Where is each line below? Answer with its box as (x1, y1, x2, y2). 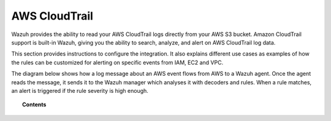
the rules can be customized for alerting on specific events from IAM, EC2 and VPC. (11, 59, 224, 66)
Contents (22, 101, 47, 108)
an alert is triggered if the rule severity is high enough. (11, 87, 148, 94)
